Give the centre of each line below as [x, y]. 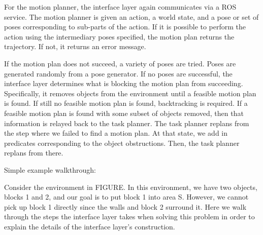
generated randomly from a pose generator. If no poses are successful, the [118, 73]
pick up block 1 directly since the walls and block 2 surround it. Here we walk [125, 206]
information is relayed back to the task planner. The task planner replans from [127, 123]
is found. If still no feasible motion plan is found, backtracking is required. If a [126, 103]
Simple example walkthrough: [50, 169]
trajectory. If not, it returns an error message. [75, 46]
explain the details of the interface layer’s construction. [90, 226]
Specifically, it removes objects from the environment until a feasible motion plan [130, 93]
